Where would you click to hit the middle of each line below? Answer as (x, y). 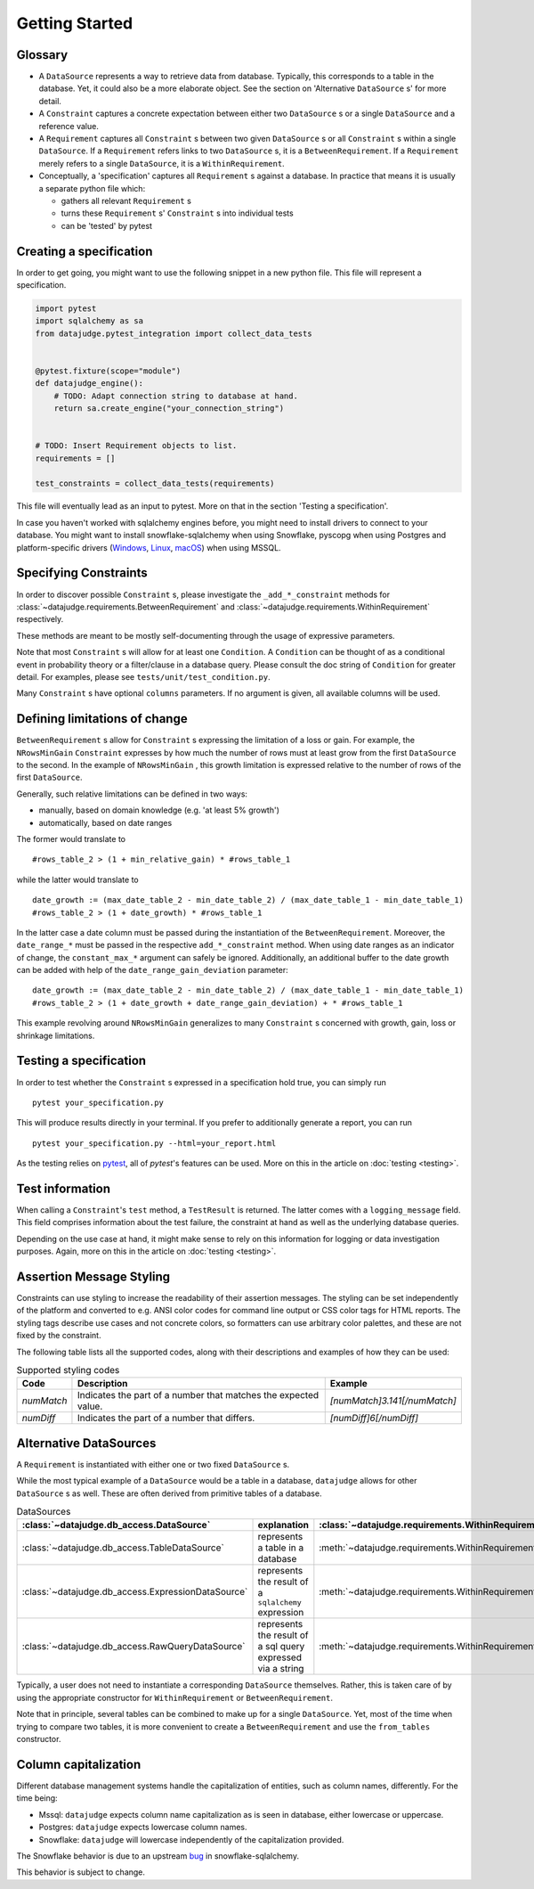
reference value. (69, 126)
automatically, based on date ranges (105, 822)
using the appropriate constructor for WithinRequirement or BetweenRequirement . (175, 1697)
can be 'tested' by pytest (107, 225)
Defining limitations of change (102, 719)
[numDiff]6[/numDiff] (374, 1419)
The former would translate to (71, 838)
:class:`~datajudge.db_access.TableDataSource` (123, 1548)
